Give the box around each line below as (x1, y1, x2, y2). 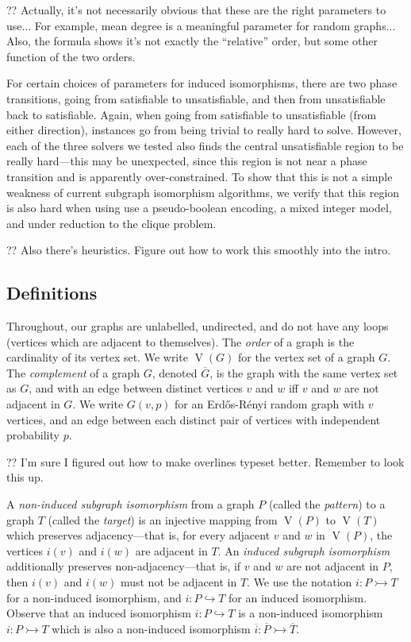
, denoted (152, 364, 198, 381)
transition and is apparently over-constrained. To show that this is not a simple (6, 168, 393, 184)
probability (6, 427, 60, 443)
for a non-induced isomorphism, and (6, 589, 182, 605)
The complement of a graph (6, 364, 140, 381)
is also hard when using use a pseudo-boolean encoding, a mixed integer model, (6, 199, 392, 216)
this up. (6, 469, 44, 485)
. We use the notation (247, 574, 352, 590)
